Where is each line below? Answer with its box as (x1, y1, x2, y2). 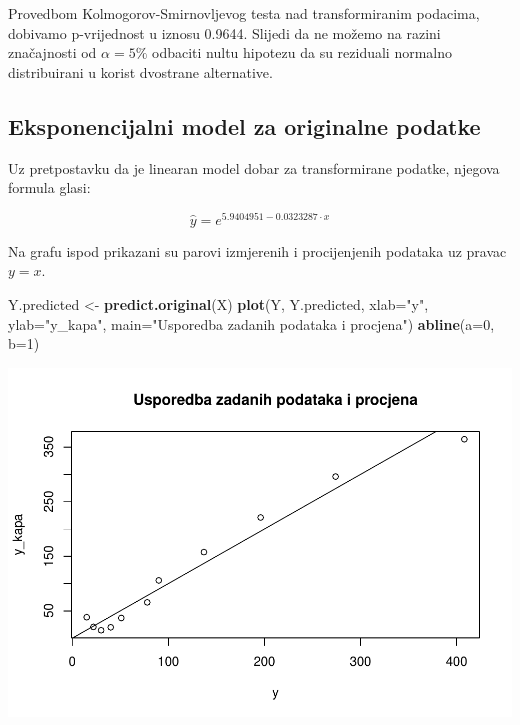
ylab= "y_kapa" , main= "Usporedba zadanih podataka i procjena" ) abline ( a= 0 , (8, 313, 495, 334)
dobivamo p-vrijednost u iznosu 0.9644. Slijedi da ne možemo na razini (8, 22, 441, 43)
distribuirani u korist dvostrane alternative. (8, 61, 273, 82)
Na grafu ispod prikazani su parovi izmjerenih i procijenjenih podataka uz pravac (8, 240, 507, 261)
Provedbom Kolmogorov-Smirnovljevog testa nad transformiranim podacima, (8, 3, 480, 23)
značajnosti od (8, 42, 97, 63)
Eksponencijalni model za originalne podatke (8, 110, 481, 141)
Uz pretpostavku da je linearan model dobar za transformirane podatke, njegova (8, 157, 500, 178)
